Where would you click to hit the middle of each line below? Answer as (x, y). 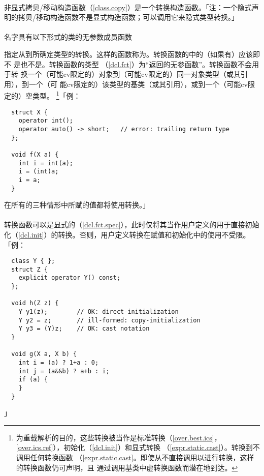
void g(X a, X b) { (44, 354)
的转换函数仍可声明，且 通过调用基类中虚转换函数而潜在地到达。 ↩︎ (127, 467)
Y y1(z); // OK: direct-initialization (98, 312)
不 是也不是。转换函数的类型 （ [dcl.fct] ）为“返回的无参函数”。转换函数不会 (128, 64)
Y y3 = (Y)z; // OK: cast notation (84, 329)
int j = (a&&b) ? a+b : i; (64, 371)
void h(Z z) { (35, 303)
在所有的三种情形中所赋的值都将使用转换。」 (77, 205)
